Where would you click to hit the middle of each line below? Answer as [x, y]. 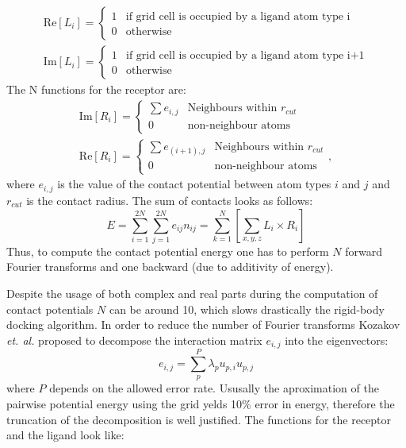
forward [364, 251]
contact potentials [50, 309]
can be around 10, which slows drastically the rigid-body [247, 309]
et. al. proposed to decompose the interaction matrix [134, 340]
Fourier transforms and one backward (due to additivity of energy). [170, 266]
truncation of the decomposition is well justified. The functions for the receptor [199, 419]
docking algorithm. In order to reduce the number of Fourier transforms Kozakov [203, 324]
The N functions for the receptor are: [96, 89]
